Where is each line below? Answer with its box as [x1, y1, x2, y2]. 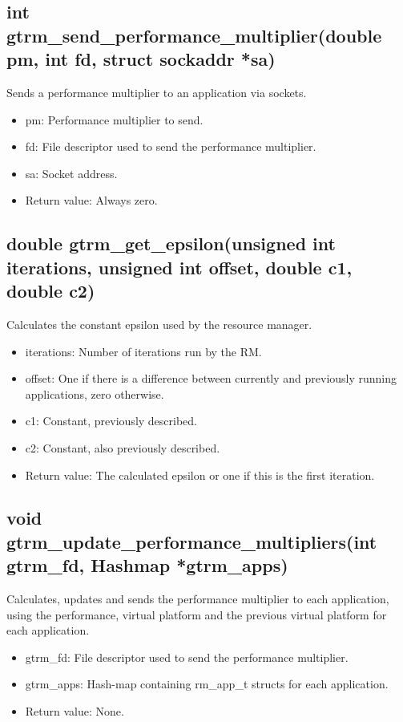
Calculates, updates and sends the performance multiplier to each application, [6, 590, 389, 607]
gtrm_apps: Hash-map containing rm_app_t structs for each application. [25, 675, 389, 692]
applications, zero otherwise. [25, 385, 164, 402]
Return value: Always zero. [25, 192, 158, 209]
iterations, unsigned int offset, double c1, [6, 254, 353, 279]
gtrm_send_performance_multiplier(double [6, 22, 382, 47]
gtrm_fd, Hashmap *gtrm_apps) [6, 553, 288, 578]
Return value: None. [25, 703, 124, 720]
